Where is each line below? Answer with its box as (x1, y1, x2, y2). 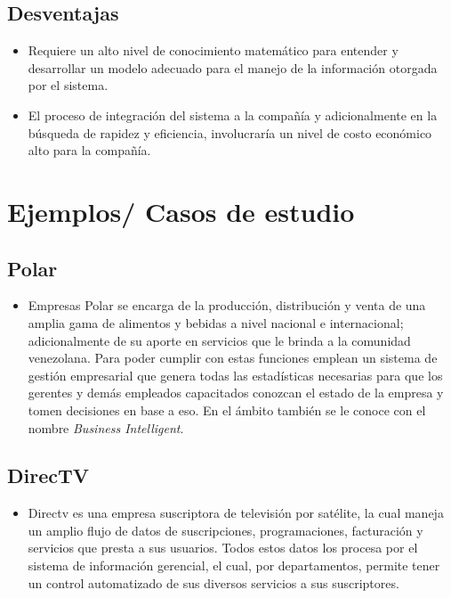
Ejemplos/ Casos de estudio (7, 193, 355, 229)
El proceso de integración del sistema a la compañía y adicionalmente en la (28, 105, 438, 124)
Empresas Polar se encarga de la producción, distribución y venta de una (28, 296, 426, 315)
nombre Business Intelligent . (28, 418, 184, 437)
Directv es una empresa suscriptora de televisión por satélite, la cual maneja (28, 504, 444, 522)
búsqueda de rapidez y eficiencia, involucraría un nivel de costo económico (28, 123, 432, 142)
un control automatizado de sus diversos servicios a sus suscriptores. (28, 573, 399, 592)
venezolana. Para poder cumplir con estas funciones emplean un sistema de (28, 348, 438, 367)
